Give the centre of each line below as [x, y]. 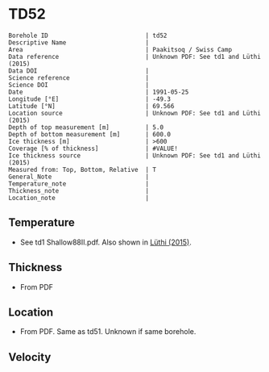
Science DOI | [79, 85]
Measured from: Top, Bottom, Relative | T [83, 169]
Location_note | [79, 198]
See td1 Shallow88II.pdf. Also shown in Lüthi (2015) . [106, 242]
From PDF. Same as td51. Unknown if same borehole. [108, 332]
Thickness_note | [79, 190]
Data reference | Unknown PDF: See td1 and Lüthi [135, 56]
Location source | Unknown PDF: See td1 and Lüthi [135, 113]
